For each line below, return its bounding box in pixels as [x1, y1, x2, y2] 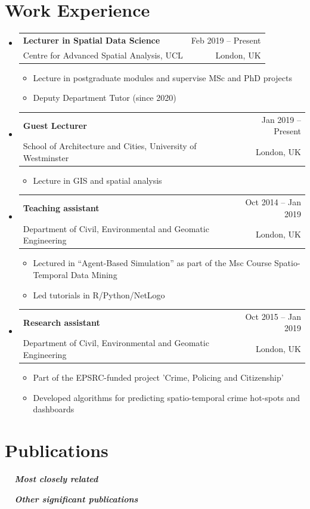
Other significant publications [14, 492, 138, 505]
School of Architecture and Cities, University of [23, 140, 197, 152]
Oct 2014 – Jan [245, 196, 301, 208]
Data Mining [70, 268, 117, 280]
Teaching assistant [23, 202, 100, 214]
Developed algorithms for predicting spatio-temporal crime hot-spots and [33, 391, 300, 403]
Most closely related [14, 472, 98, 485]
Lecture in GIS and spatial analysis [33, 174, 162, 186]
